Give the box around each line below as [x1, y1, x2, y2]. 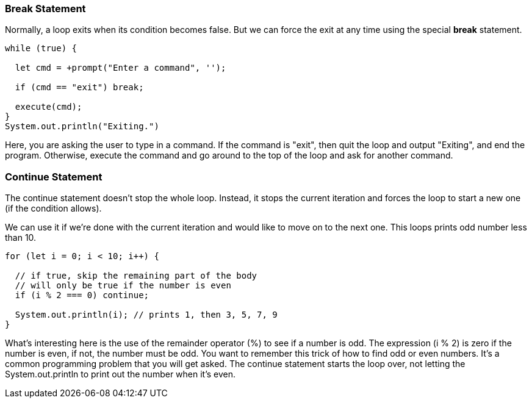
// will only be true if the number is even [15, 280, 231, 291]
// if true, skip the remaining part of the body [15, 271, 257, 281]
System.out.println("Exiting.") [5, 121, 159, 132]
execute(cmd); [15, 102, 82, 112]
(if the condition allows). [5, 203, 102, 214]
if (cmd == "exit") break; [15, 82, 144, 93]
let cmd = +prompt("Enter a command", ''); [15, 63, 226, 73]
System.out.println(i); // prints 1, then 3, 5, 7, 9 [15, 310, 278, 320]
